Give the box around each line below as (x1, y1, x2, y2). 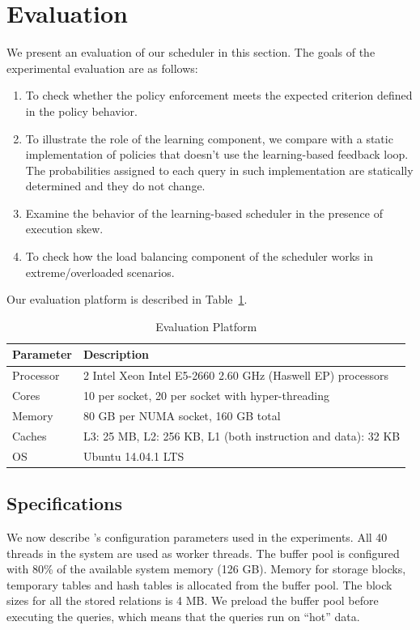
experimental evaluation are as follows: (6, 59, 198, 76)
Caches (12, 427, 47, 444)
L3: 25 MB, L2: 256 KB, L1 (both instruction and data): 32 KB (83, 427, 401, 444)
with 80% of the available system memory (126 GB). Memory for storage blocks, (6, 560, 406, 577)
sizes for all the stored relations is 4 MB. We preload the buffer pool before (6, 592, 379, 609)
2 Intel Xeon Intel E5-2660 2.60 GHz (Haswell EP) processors (83, 367, 388, 384)
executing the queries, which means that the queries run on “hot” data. (6, 607, 360, 624)
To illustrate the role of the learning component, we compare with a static (25, 130, 393, 147)
